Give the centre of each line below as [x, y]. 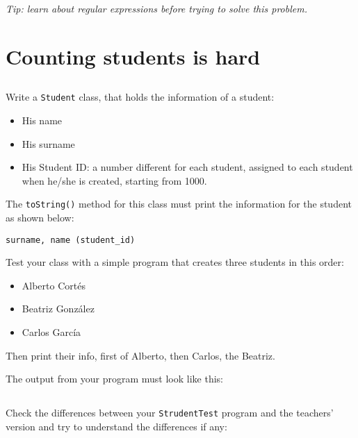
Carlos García [51, 332]
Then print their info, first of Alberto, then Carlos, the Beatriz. [140, 355]
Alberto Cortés [54, 285]
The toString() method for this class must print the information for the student [179, 204]
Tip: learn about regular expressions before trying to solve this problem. [156, 8]
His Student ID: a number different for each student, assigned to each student [187, 167]
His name [42, 120]
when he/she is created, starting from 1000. [114, 180]
